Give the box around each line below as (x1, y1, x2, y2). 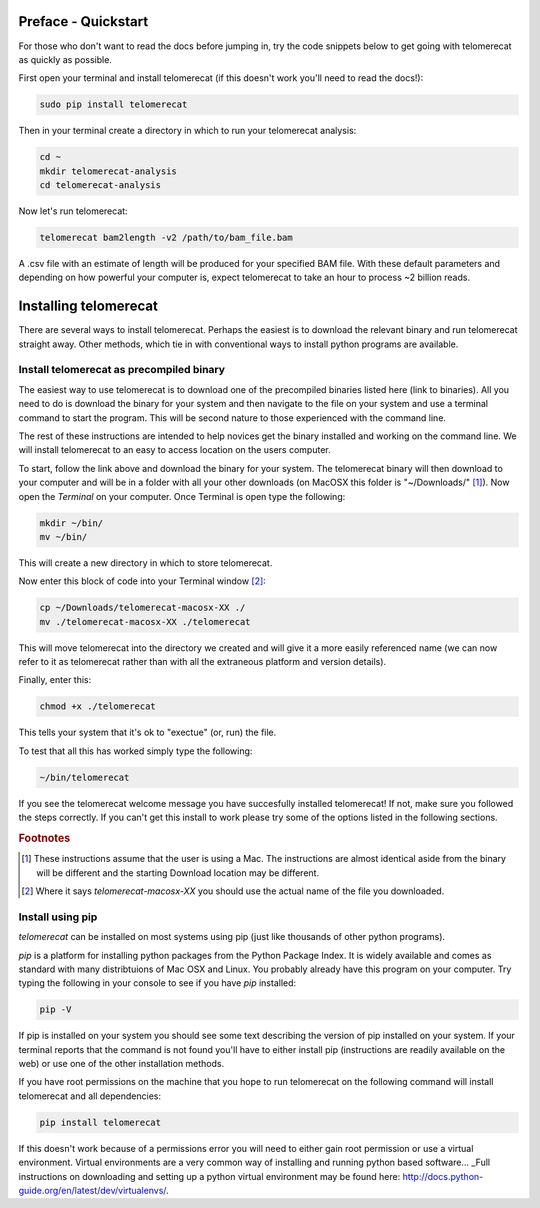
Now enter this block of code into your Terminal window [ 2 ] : (18, 575, 267, 587)
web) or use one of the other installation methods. (18, 1058, 225, 1070)
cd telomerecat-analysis (39, 180, 162, 191)
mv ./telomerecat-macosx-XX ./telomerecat (39, 616, 251, 627)
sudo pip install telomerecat (39, 99, 188, 110)
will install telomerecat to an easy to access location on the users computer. (18, 444, 331, 456)
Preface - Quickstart (18, 13, 149, 30)
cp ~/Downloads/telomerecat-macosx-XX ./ (39, 602, 246, 614)
